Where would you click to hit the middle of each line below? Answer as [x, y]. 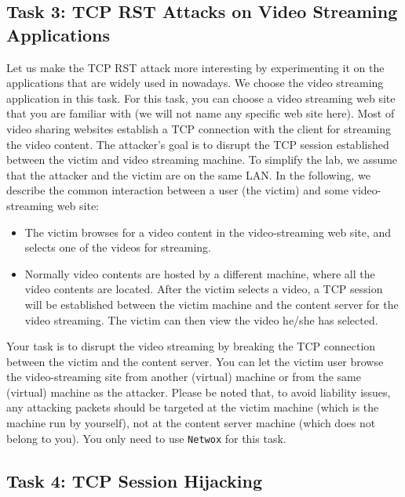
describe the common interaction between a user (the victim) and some [177, 190]
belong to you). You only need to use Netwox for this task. [146, 438]
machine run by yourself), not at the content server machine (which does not [191, 423]
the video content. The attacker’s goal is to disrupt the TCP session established [198, 144]
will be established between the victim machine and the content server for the [212, 304]
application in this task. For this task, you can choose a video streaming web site [201, 98]
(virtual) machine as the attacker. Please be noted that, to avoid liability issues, [199, 392]
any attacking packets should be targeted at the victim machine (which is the [193, 407]
